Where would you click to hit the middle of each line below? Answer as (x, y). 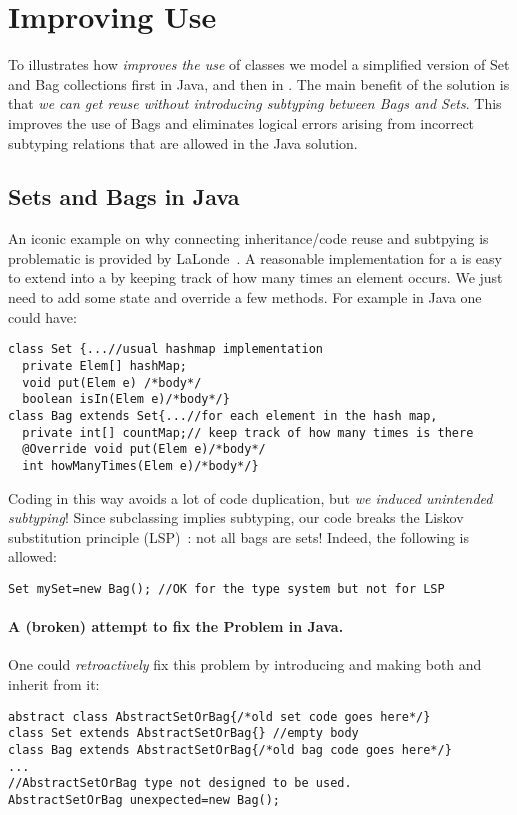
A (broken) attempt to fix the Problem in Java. (176, 626)
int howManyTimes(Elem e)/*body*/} (140, 465)
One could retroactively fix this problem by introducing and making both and (245, 664)
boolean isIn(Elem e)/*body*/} (126, 399)
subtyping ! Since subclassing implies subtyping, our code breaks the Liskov (236, 517)
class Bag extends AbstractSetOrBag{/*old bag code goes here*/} (230, 749)
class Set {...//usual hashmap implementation (165, 349)
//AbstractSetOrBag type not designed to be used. (180, 783)
